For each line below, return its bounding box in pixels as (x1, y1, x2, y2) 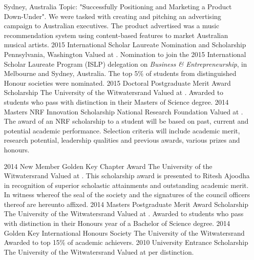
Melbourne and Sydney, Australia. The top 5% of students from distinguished (4, 68, 236, 78)
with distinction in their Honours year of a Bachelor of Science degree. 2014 (4, 218, 230, 228)
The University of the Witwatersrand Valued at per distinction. (4, 246, 194, 257)
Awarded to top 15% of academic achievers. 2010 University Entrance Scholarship (4, 237, 248, 247)
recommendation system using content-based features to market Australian (4, 30, 228, 40)
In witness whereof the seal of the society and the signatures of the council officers (4, 189, 250, 200)
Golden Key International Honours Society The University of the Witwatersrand (4, 227, 245, 238)
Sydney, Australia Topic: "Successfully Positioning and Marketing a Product (4, 1, 232, 11)
